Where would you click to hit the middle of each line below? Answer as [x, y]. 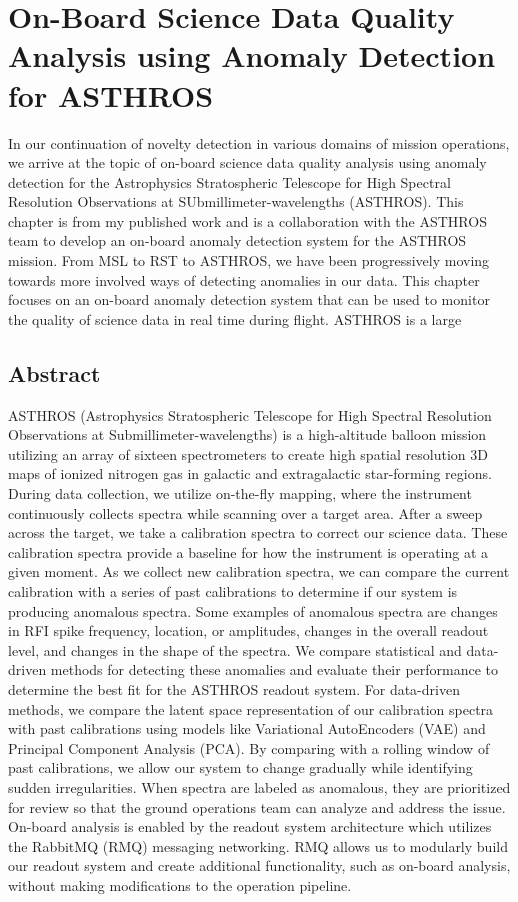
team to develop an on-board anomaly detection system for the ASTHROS [237, 240]
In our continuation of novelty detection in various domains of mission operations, [259, 142]
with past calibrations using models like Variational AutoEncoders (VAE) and [247, 728]
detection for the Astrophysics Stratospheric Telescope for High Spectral [229, 181]
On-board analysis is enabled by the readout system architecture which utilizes [250, 826]
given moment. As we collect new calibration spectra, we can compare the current [259, 571]
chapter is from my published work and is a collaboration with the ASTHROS [247, 220]
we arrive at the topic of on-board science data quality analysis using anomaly [247, 162]
